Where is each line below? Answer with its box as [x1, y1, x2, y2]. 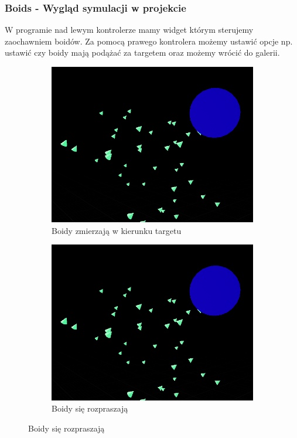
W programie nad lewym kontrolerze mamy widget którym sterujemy [5, 23, 254, 36]
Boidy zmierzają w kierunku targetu [52, 224, 182, 236]
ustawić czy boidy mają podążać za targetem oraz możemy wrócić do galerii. [5, 46, 280, 59]
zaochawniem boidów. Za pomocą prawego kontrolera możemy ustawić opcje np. [5, 35, 293, 47]
